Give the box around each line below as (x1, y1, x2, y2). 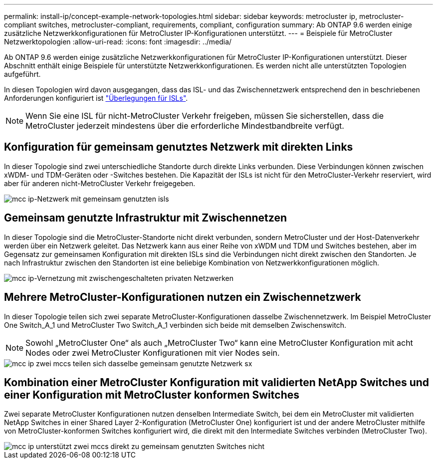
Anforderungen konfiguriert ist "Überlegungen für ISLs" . (4, 94, 188, 102)
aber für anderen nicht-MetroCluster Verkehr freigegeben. (4, 179, 196, 188)
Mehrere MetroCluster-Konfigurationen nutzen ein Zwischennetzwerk (4, 291, 361, 304)
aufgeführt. (4, 70, 41, 78)
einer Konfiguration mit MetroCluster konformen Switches (4, 388, 299, 401)
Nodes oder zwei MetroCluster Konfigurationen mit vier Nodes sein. (25, 347, 280, 358)
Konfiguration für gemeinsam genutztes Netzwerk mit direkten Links (4, 141, 353, 154)
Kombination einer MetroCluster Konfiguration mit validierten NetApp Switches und (4, 376, 430, 389)
